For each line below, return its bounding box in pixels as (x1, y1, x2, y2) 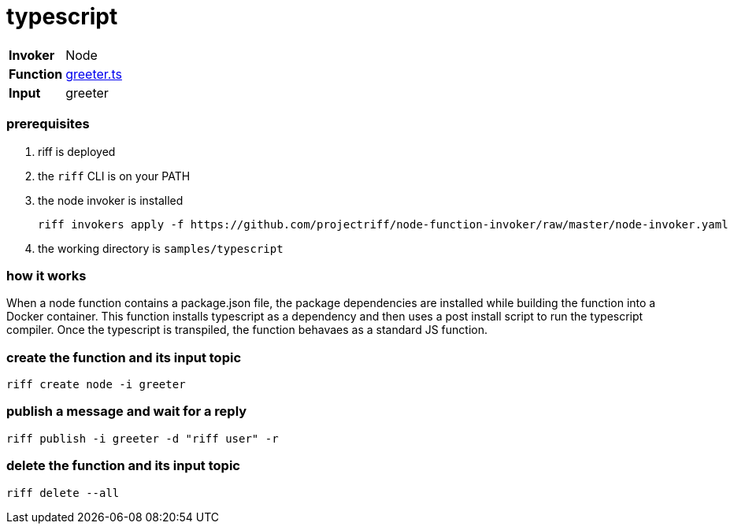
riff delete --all (6, 486, 120, 499)
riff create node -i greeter (6, 378, 186, 391)
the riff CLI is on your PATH (38, 169, 191, 183)
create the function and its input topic (6, 349, 242, 365)
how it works (6, 267, 87, 284)
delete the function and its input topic (6, 458, 240, 474)
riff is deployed (38, 144, 116, 158)
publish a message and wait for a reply (6, 403, 247, 420)
